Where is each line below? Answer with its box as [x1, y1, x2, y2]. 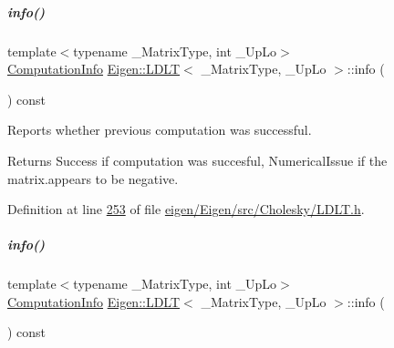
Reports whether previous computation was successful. [7, 120, 312, 139]
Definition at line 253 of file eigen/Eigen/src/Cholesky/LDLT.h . [7, 200, 365, 219]
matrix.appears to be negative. [7, 169, 179, 188]
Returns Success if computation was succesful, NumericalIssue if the [7, 150, 388, 169]
